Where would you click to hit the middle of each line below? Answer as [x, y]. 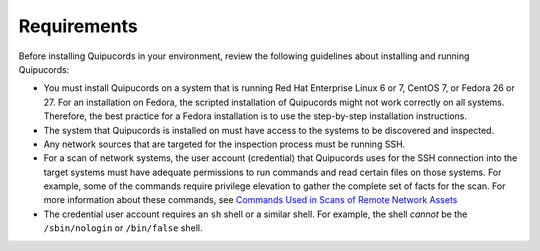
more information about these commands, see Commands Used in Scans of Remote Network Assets [250, 200]
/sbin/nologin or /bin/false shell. [123, 228]
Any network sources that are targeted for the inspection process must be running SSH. [224, 144]
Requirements [78, 26]
